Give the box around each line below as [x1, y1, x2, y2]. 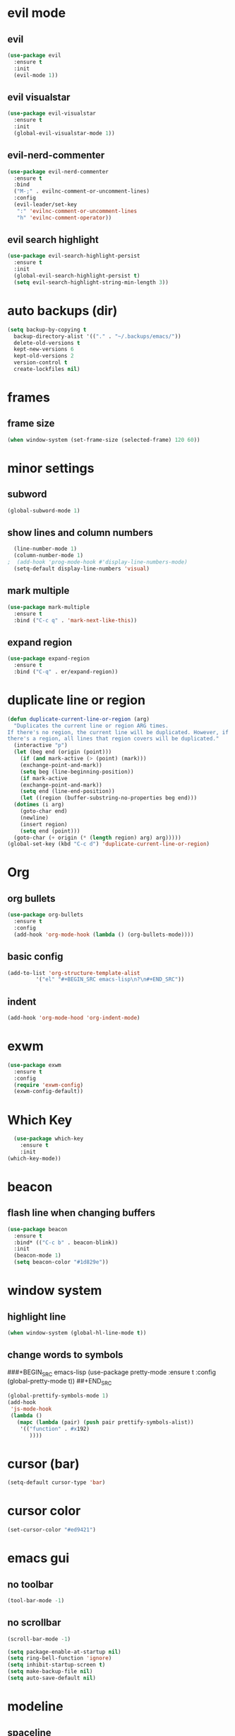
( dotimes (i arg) [13, 801, 65, 809]
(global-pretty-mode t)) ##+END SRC [7, 1377, 112, 1387]
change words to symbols [7, 1349, 123, 1361]
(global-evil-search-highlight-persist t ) [13, 273, 140, 280]
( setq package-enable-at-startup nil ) [7, 1648, 121, 1655]
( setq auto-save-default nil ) [7, 1674, 97, 1682]
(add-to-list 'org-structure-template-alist [7, 969, 140, 976]
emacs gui [7, 1551, 69, 1566]
